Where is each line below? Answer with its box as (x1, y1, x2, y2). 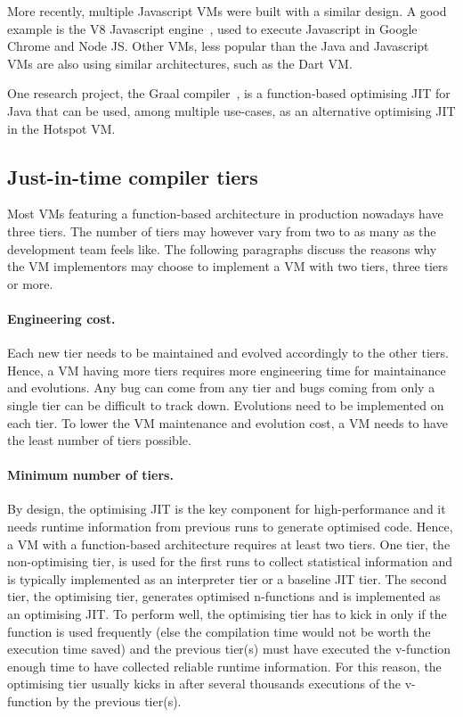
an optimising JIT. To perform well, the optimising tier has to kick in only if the (7, 605, 447, 623)
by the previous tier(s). (55, 692, 182, 711)
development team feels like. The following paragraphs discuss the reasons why (7, 239, 437, 258)
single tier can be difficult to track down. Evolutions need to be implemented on (7, 395, 444, 414)
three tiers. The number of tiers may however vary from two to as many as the (7, 221, 436, 240)
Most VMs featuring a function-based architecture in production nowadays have (7, 204, 443, 223)
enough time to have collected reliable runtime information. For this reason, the (7, 656, 442, 675)
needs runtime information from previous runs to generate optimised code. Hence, (7, 517, 453, 536)
